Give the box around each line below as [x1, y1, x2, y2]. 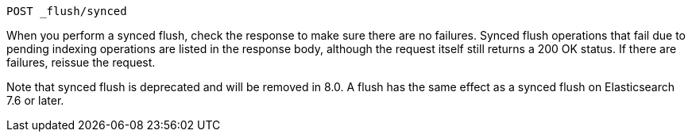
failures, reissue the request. [6, 56, 156, 69]
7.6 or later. [6, 94, 64, 107]
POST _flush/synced [6, 5, 127, 17]
